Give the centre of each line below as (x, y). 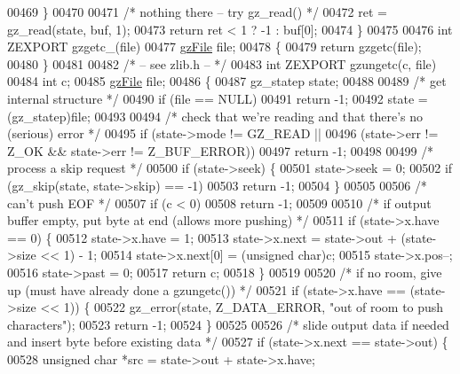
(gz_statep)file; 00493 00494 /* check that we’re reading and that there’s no (215, 116)
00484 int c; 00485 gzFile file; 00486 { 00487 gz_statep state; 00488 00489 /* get (227, 81)
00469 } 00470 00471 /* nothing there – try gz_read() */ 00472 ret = (197, 12)
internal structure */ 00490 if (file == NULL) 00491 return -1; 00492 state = (218, 98)
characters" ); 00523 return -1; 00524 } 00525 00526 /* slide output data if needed (228, 324)
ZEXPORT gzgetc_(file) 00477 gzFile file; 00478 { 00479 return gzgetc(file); (214, 47)
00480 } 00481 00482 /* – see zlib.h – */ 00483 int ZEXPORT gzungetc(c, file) (222, 63)
